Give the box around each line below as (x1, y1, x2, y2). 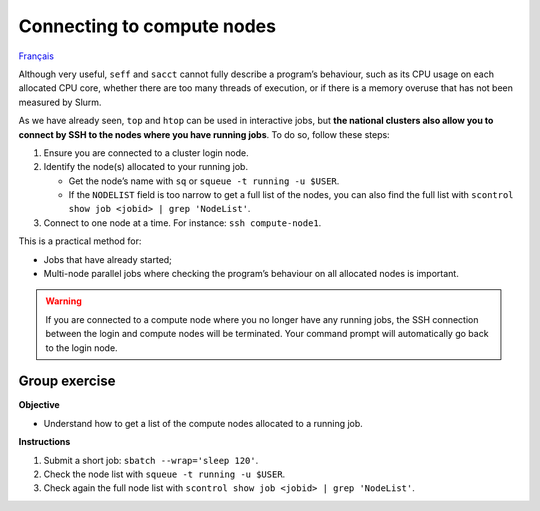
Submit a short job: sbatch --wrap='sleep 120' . (43, 454, 259, 466)
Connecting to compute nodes (18, 15, 277, 37)
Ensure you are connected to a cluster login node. (43, 146, 249, 159)
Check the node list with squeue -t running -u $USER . (43, 468, 286, 480)
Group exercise (18, 373, 116, 390)
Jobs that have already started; (43, 253, 172, 265)
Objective (18, 399, 60, 411)
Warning (45, 295, 82, 307)
